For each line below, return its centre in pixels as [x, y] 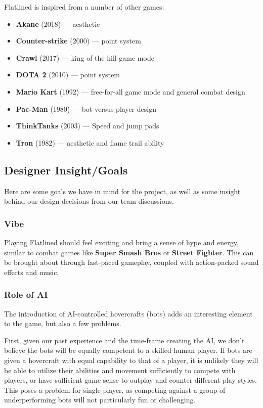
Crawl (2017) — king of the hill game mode [85, 57]
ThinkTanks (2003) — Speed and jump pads [87, 126]
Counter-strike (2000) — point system [78, 41]
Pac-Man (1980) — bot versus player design [86, 108]
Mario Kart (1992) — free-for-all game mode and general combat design [130, 91]
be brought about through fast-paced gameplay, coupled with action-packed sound [131, 262]
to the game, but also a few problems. [63, 323]
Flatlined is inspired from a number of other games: [84, 7]
